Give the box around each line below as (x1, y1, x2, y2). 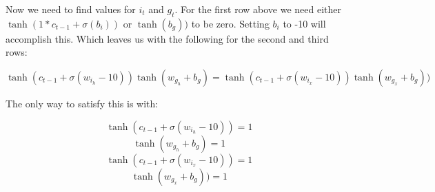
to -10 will (283, 16, 326, 30)
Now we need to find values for (6, 2, 136, 16)
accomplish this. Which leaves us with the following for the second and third (6, 31, 329, 45)
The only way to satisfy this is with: (6, 96, 159, 110)
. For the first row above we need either (174, 2, 341, 16)
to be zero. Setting (191, 16, 270, 30)
